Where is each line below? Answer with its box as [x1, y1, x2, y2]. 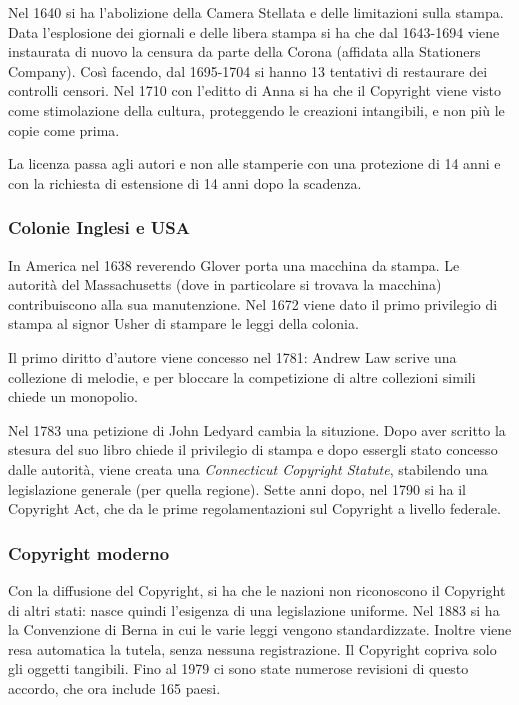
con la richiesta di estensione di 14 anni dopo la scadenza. [8, 172, 362, 193]
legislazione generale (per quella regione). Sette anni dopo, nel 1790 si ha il [8, 478, 466, 499]
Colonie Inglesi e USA [8, 215, 190, 240]
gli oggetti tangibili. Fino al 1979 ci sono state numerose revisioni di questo [8, 658, 469, 679]
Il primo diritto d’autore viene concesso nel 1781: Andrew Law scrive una [8, 346, 457, 367]
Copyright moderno [8, 540, 170, 565]
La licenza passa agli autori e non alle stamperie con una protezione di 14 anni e [8, 153, 501, 174]
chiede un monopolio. [8, 386, 138, 407]
